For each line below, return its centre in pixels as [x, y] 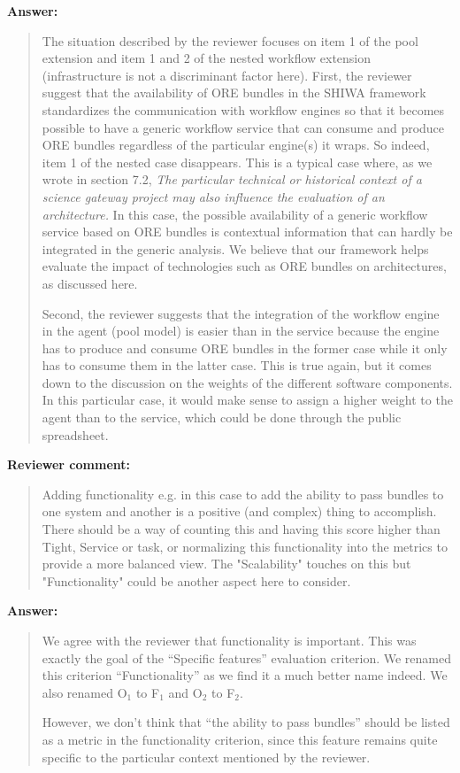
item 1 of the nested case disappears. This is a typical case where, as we [237, 162]
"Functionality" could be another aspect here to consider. [196, 580]
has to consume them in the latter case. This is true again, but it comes [237, 365]
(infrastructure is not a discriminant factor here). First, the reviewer [227, 75]
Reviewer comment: [69, 464]
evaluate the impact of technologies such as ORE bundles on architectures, [244, 266]
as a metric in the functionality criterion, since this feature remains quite [240, 739]
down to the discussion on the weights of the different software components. [247, 382]
